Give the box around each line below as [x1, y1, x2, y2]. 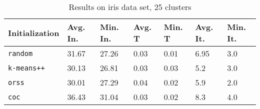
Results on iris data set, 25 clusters [68, 1, 191, 12]
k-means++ [8, 63, 45, 72]
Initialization [8, 26, 59, 38]
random [8, 49, 33, 57]
